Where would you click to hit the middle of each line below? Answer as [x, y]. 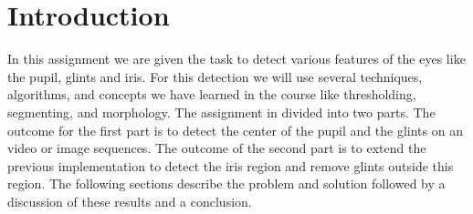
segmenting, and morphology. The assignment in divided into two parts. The [221, 112]
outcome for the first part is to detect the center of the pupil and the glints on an [235, 130]
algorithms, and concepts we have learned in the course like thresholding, [212, 94]
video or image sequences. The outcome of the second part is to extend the [217, 148]
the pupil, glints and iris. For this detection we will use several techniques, [215, 76]
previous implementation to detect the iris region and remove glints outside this [231, 165]
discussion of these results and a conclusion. [130, 201]
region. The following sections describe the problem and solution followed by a [226, 183]
